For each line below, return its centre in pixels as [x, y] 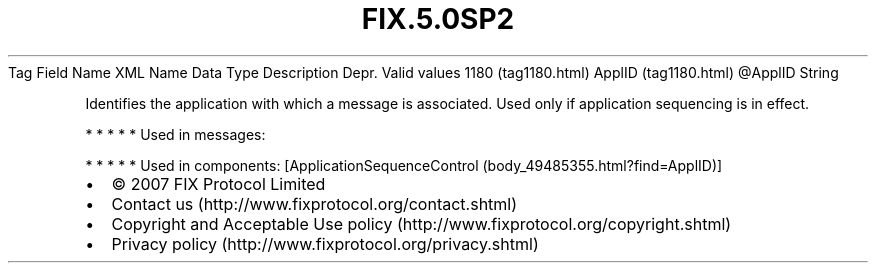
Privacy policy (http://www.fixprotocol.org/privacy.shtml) [325, 243]
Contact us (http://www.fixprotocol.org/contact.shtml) [314, 203]
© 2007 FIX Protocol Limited [218, 183]
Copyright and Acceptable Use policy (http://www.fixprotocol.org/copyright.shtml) [421, 223]
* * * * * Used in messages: [175, 134]
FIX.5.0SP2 [438, 19]
